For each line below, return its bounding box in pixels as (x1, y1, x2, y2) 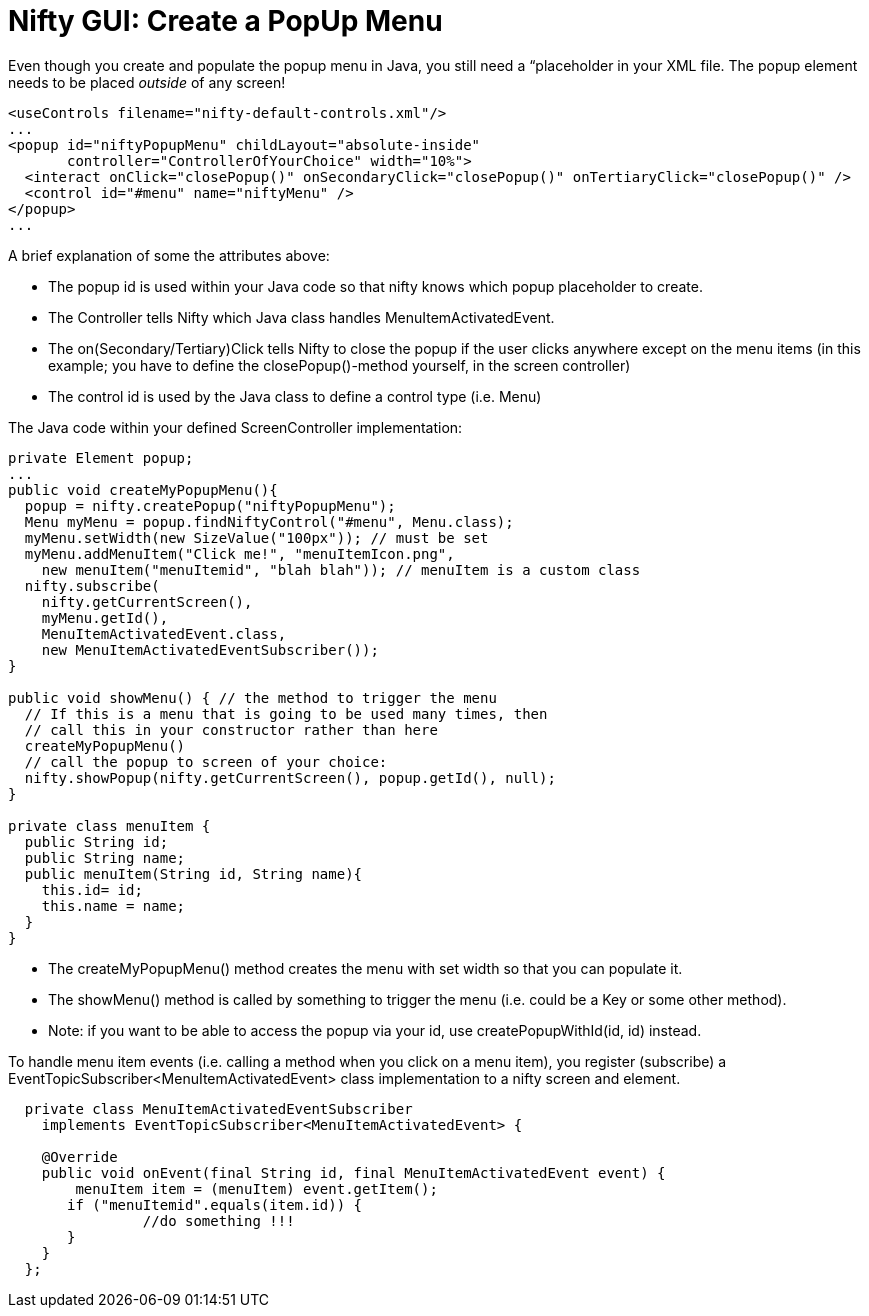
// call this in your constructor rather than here (24, 721, 438, 738)
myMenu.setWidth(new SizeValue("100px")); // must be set (24, 529, 489, 546)
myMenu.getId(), (41, 609, 169, 626)
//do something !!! (142, 1212, 295, 1229)
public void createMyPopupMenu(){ (8, 481, 278, 498)
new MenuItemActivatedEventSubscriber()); (41, 641, 379, 658)
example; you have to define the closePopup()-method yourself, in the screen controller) (48, 356, 631, 374)
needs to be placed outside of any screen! (8, 73, 286, 91)
